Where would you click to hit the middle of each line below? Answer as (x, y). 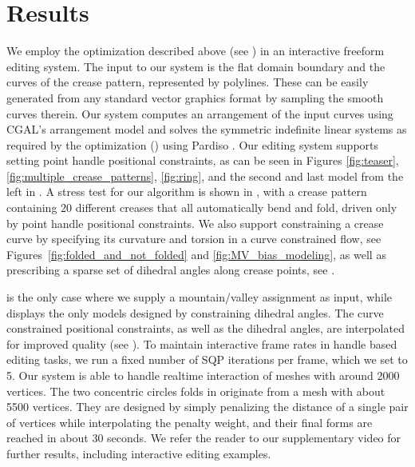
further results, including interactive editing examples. (139, 453)
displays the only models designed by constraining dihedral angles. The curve (195, 312)
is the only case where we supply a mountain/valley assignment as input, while (200, 297)
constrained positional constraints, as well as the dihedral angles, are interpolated (206, 328)
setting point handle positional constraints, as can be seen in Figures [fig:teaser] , (203, 160)
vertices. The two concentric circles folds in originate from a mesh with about (196, 391)
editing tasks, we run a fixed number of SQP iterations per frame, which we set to (207, 359)
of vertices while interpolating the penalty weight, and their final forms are (190, 422)
